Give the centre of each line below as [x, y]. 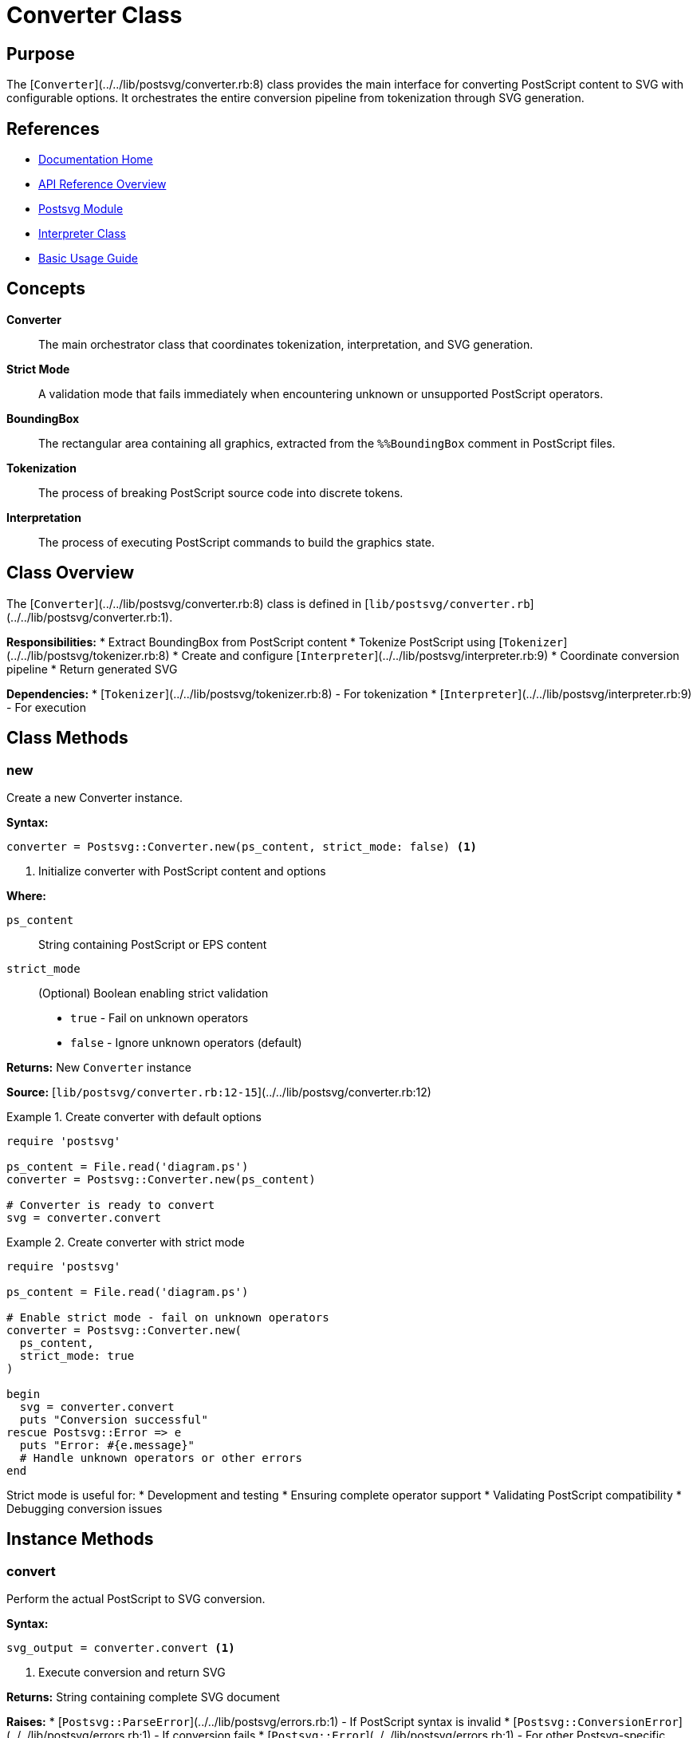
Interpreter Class [82, 234]
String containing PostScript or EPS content [153, 944]
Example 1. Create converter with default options [134, 1116]
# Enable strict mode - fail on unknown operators [168, 1317]
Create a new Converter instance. [95, 797]
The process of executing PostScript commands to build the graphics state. [236, 542]
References [53, 128]
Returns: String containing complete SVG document [143, 1697]
